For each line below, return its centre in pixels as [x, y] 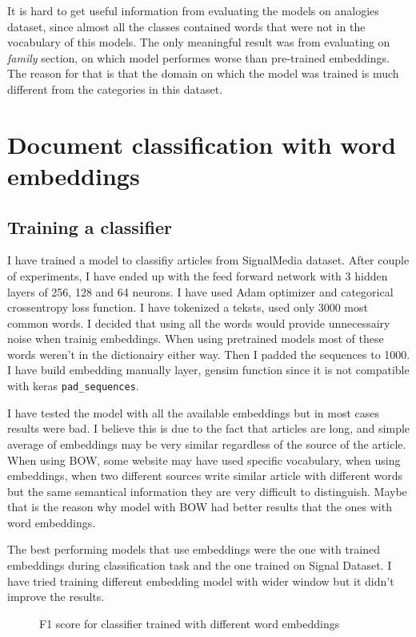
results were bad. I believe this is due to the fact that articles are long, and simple [209, 428]
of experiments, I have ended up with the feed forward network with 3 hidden [198, 275]
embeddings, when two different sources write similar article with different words [205, 476]
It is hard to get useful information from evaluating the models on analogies [193, 10]
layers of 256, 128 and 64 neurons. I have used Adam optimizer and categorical [200, 291]
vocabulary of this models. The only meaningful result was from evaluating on [199, 42]
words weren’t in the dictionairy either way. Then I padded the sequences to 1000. [209, 354]
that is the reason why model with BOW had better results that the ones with [200, 507]
